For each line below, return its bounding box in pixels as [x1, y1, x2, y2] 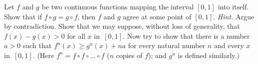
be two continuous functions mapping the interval [42, 1, 194, 11]
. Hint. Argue [213, 11, 254, 21]
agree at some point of [123, 11, 191, 21]
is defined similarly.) [178, 50, 240, 60]
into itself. [217, 1, 249, 11]
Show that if [4, 11, 42, 21]
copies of [116, 50, 143, 60]
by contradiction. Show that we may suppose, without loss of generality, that [4, 21, 240, 31]
